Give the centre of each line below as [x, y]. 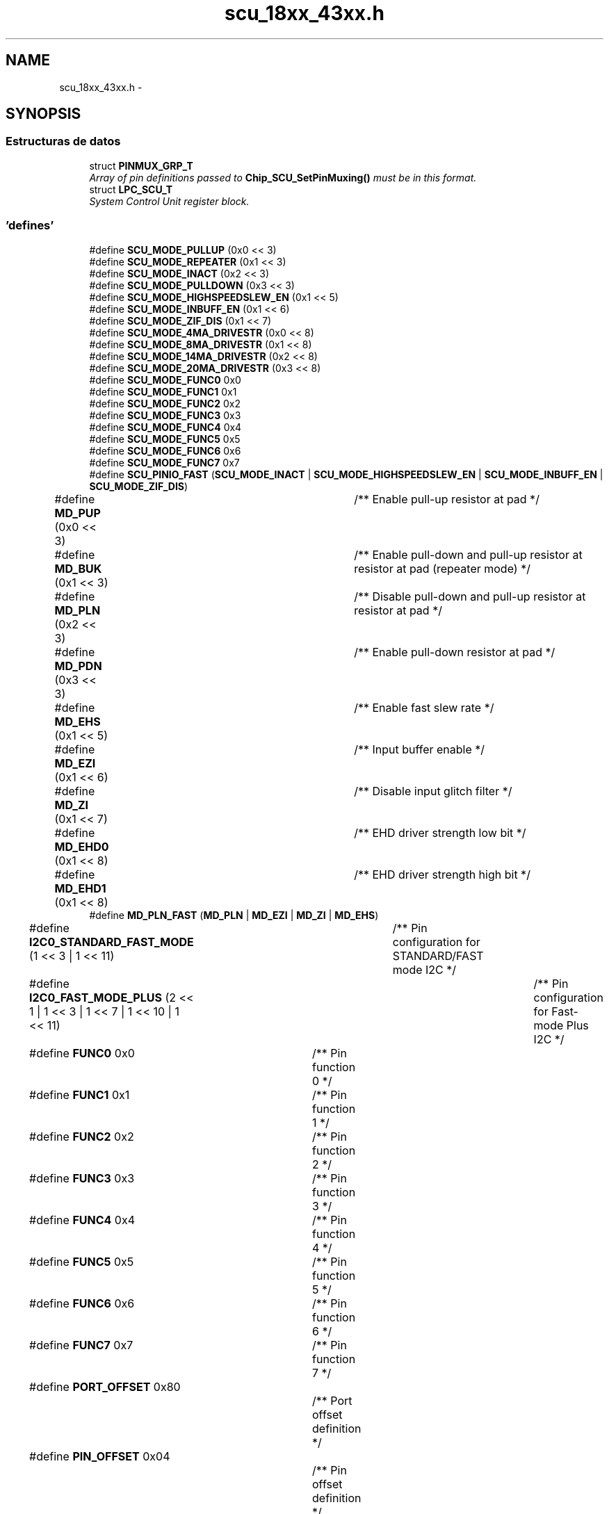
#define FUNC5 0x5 [82, 1261]
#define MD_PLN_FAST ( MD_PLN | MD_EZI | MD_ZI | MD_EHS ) [234, 915]
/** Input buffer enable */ [420, 749]
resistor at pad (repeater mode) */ [442, 568]
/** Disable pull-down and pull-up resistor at [470, 596]
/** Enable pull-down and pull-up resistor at [468, 554]
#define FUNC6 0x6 [82, 1303]
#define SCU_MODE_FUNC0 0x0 [165, 380]
